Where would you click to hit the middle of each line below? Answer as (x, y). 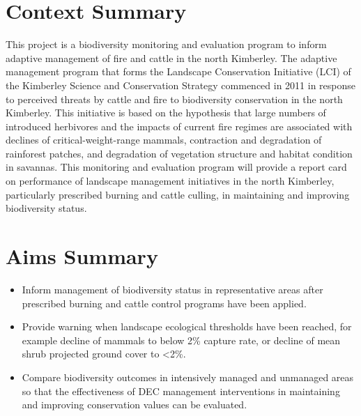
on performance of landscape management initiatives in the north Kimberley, (170, 181)
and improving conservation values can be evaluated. (135, 405)
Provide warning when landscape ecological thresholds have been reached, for (187, 326)
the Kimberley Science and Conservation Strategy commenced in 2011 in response (181, 85)
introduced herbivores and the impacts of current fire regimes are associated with (179, 126)
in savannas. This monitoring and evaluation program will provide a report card (176, 167)
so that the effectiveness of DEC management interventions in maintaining (181, 391)
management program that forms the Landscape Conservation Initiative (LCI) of (178, 71)
